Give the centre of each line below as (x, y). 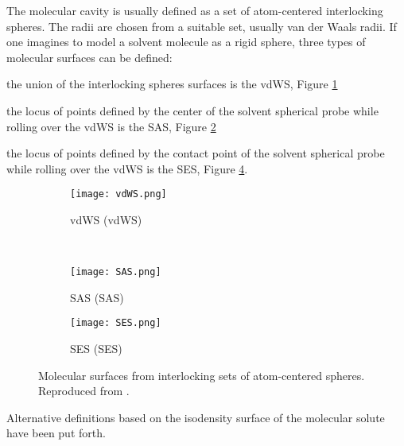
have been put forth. (56, 433)
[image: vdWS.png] (118, 194)
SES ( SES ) (96, 349)
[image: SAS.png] (116, 272)
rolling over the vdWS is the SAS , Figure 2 (111, 126)
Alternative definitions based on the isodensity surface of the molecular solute (196, 417)
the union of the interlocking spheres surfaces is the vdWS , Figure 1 (172, 84)
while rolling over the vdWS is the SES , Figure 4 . (127, 168)
